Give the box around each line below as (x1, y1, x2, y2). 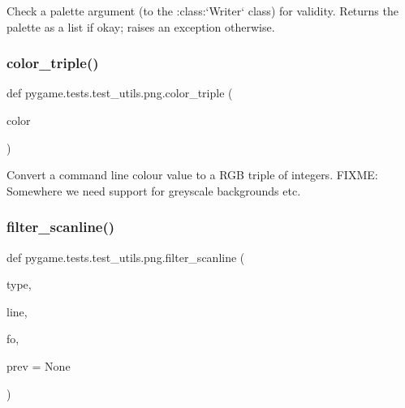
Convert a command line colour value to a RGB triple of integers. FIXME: (6, 166, 378, 183)
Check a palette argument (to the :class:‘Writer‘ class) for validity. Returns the (6, 2, 399, 19)
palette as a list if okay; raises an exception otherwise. (6, 18, 275, 35)
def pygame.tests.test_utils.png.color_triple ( (6, 84, 233, 101)
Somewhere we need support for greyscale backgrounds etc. (6, 182, 301, 199)
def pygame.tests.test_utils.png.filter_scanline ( (6, 248, 245, 265)
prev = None (6, 357, 71, 374)
